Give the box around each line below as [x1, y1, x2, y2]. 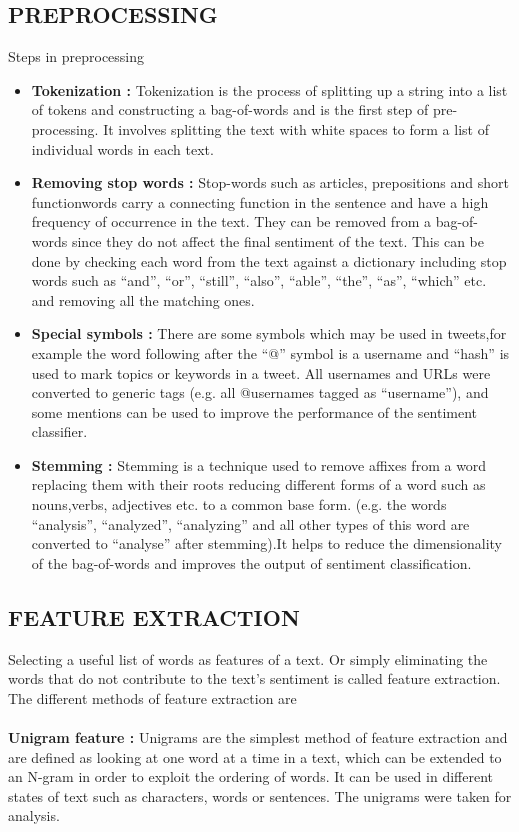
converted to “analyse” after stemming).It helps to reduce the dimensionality [31, 533, 502, 554]
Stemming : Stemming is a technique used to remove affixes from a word [31, 454, 487, 475]
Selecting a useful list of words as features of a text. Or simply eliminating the [8, 648, 488, 669]
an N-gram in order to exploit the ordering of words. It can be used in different [8, 766, 493, 787]
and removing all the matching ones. [31, 289, 255, 310]
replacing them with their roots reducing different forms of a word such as [31, 474, 486, 495]
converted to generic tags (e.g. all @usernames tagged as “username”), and [31, 382, 489, 403]
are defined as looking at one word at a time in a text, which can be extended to [8, 746, 502, 767]
